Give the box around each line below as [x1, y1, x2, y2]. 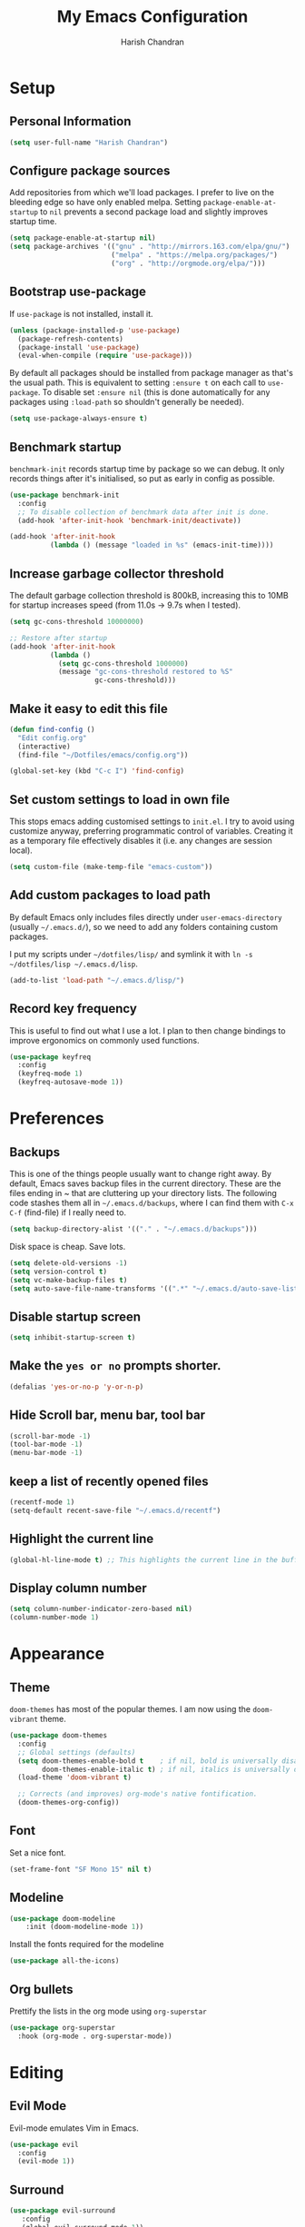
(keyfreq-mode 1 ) [17, 1069, 84, 1078]
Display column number [9, 1580, 147, 1596]
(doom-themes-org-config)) [17, 1798, 120, 1807]
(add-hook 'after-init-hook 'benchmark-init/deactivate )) [17, 516, 242, 525]
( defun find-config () [9, 725, 95, 734]
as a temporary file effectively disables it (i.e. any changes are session [9, 836, 272, 846]
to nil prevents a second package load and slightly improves [40, 206, 269, 217]
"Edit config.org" [17, 733, 88, 742]
